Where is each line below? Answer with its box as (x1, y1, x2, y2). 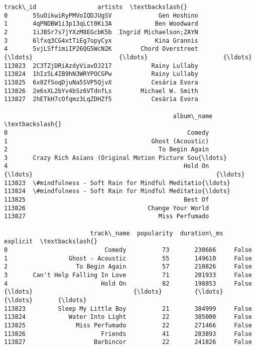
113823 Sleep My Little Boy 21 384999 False (4, 305, 252, 312)
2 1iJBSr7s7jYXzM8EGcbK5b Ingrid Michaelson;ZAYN (4, 28, 198, 36)
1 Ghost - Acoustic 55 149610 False (4, 254, 252, 262)
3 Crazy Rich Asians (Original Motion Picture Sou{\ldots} (4, 154, 227, 161)
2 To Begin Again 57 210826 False (4, 263, 252, 271)
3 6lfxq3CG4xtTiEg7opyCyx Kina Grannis (4, 37, 198, 44)
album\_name (173, 112, 213, 120)
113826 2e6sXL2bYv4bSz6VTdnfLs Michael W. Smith (4, 87, 198, 95)
